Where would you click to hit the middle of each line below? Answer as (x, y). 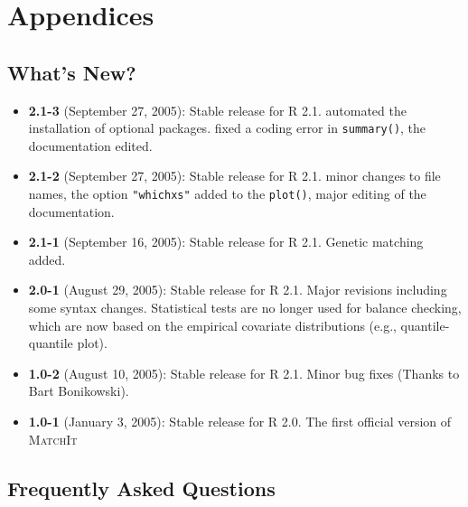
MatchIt (53, 439)
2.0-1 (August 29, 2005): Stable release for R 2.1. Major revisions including (238, 290)
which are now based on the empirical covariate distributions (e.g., (212, 325)
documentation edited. (90, 145)
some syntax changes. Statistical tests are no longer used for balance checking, (245, 308)
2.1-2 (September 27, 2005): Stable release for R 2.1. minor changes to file (234, 176)
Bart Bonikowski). (79, 391)
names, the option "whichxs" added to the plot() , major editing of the (227, 194)
